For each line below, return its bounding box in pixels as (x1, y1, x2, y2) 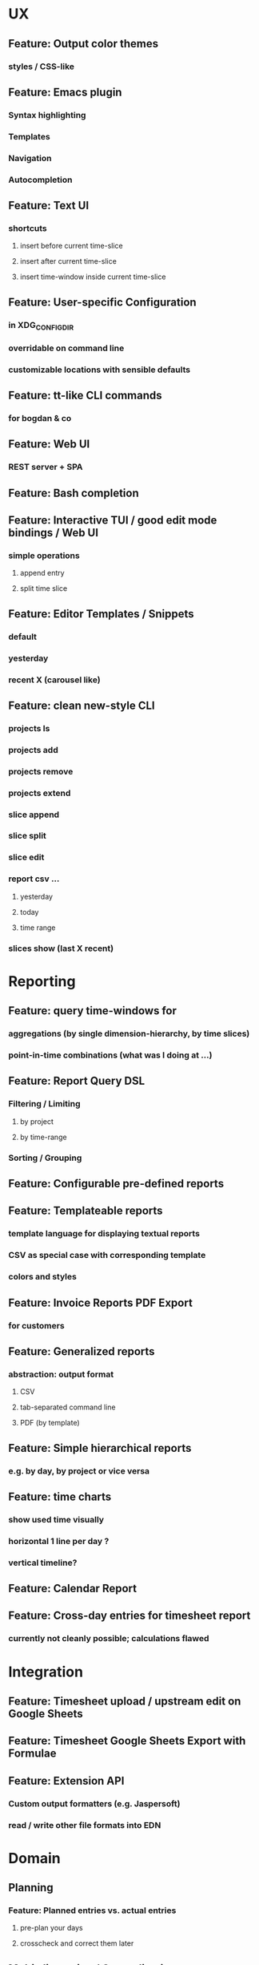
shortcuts (8, 222, 48, 233)
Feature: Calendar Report (8, 1582, 137, 1595)
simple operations (8, 550, 80, 561)
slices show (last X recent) (8, 943, 114, 954)
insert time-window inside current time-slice (19, 272, 166, 281)
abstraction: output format (8, 1369, 114, 1380)
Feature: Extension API (8, 1773, 125, 1788)
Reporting (8, 972, 76, 990)
